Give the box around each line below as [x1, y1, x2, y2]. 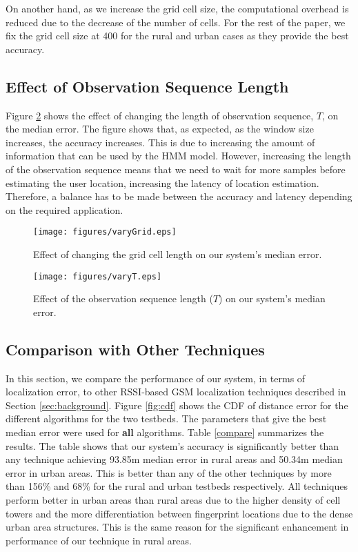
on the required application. [6, 202, 123, 217]
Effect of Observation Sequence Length [6, 75, 289, 97]
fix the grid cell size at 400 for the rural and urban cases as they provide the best [6, 28, 349, 43]
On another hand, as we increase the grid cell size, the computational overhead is [6, 1, 349, 15]
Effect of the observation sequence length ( [33, 291, 213, 306]
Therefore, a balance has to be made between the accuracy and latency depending [6, 189, 352, 204]
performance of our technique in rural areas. [6, 533, 192, 547]
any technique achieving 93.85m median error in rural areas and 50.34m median [6, 452, 343, 466]
